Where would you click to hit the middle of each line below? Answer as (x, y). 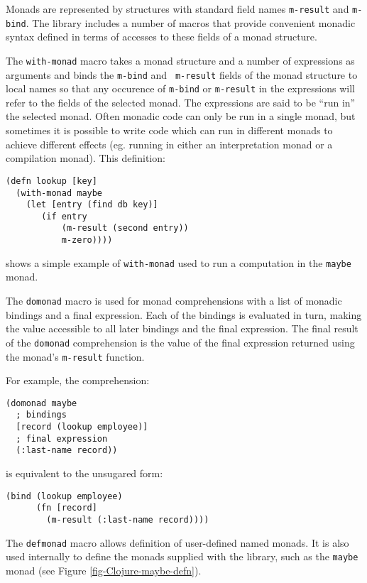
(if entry (64, 216)
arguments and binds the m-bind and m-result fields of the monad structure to (182, 74)
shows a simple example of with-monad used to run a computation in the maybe (179, 262)
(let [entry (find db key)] (92, 205)
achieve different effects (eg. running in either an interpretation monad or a (169, 144)
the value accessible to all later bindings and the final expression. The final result (182, 328)
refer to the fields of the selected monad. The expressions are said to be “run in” (181, 102)
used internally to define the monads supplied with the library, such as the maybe (182, 556)
